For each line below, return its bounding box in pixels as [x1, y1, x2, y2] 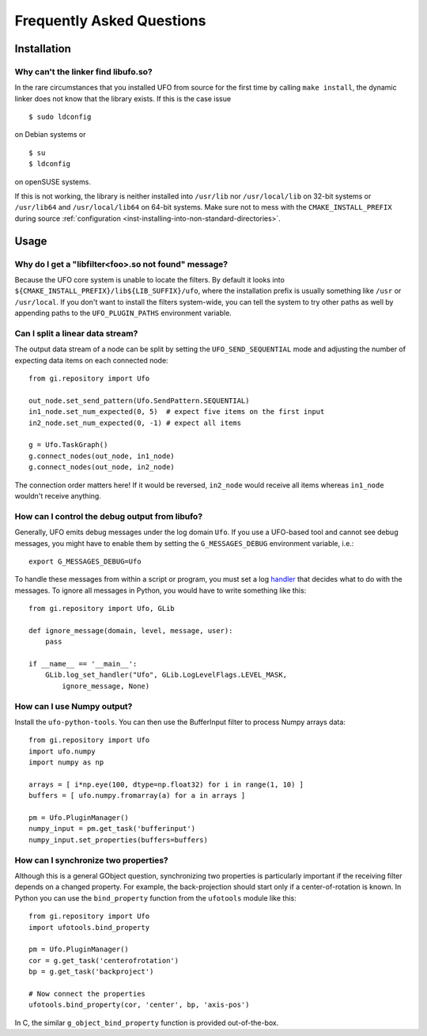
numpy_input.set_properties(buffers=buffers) [28, 835, 209, 844]
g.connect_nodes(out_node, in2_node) [28, 463, 176, 472]
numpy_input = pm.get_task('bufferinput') [28, 824, 196, 833]
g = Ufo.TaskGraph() [28, 440, 108, 450]
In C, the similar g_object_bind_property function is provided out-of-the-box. [14, 1018, 279, 1027]
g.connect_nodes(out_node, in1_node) [28, 451, 176, 461]
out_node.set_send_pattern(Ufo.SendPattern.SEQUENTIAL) [28, 396, 250, 405]
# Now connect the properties [28, 989, 146, 998]
